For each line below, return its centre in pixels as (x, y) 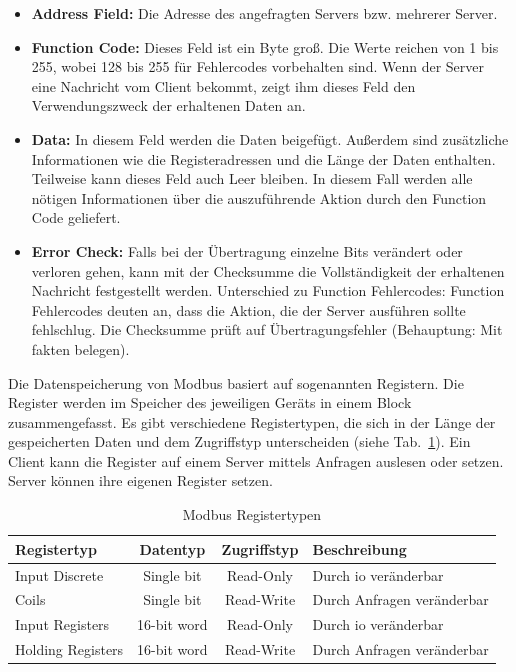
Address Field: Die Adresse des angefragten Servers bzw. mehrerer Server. (264, 13)
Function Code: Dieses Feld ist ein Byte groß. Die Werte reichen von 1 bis (265, 46)
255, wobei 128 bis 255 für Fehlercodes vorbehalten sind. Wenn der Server (257, 66)
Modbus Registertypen (252, 514)
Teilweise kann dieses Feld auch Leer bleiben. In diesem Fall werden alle (252, 178)
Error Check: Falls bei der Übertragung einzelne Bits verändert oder (247, 250)
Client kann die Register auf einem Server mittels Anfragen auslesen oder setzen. (256, 460)
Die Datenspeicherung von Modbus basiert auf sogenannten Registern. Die (236, 382)
